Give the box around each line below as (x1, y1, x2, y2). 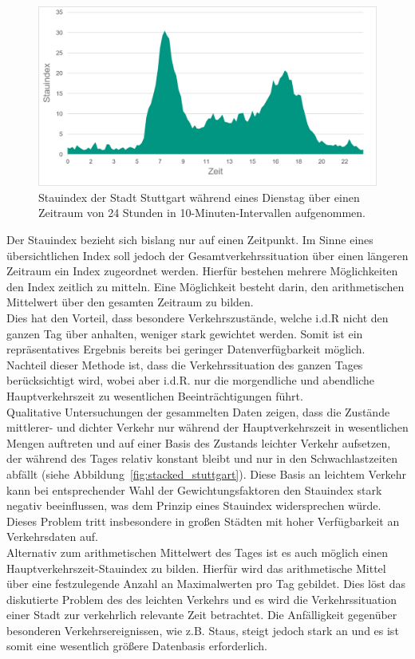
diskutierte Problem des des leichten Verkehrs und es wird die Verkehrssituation (6, 590, 397, 607)
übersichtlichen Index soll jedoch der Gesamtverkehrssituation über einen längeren (6, 247, 409, 263)
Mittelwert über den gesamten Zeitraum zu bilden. (6, 294, 254, 310)
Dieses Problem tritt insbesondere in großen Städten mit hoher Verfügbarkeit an (6, 512, 400, 529)
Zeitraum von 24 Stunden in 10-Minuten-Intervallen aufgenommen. (38, 204, 366, 221)
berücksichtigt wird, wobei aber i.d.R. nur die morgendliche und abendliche (6, 372, 374, 389)
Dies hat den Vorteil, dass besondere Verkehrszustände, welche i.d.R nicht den (6, 310, 389, 326)
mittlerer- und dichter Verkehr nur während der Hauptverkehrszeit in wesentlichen (6, 419, 409, 436)
